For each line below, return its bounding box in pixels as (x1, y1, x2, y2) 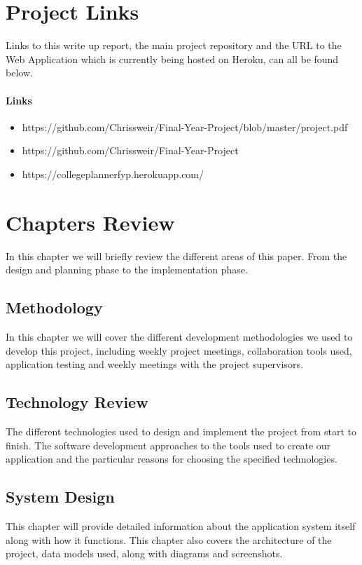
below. (6, 65, 33, 80)
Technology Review (6, 391, 148, 413)
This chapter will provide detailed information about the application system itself (6, 518, 356, 533)
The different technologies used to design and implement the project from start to (6, 423, 356, 438)
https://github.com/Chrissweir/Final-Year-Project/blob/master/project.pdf (22, 119, 348, 134)
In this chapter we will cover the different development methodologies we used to (6, 329, 353, 343)
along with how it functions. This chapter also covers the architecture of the (6, 532, 332, 547)
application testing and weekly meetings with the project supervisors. (6, 357, 303, 372)
